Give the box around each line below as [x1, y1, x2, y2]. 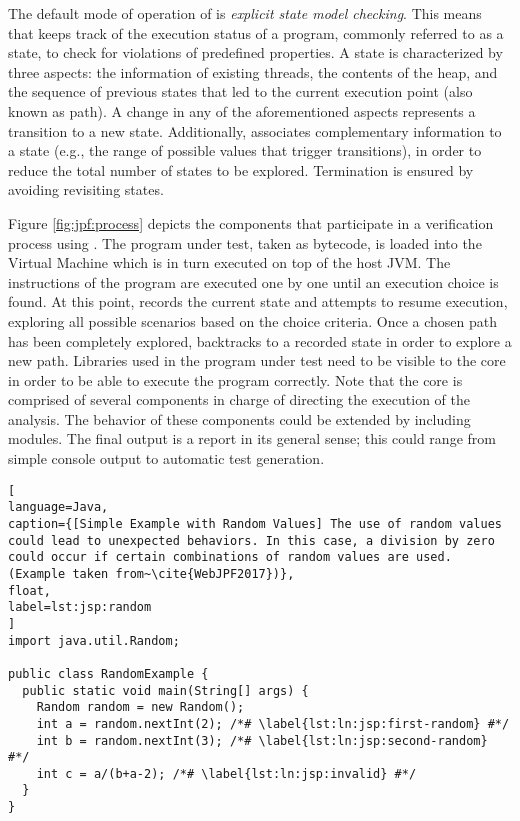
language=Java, [8, 500, 109, 515]
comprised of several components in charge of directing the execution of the [8, 389, 470, 410]
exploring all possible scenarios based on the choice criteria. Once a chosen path [8, 310, 498, 331]
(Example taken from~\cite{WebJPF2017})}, [8, 566, 295, 581]
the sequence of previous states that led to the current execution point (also [8, 81, 473, 102]
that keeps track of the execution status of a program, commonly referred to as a [8, 22, 504, 43]
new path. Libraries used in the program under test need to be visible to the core [8, 350, 506, 371]
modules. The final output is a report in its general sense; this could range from [8, 428, 496, 449]
